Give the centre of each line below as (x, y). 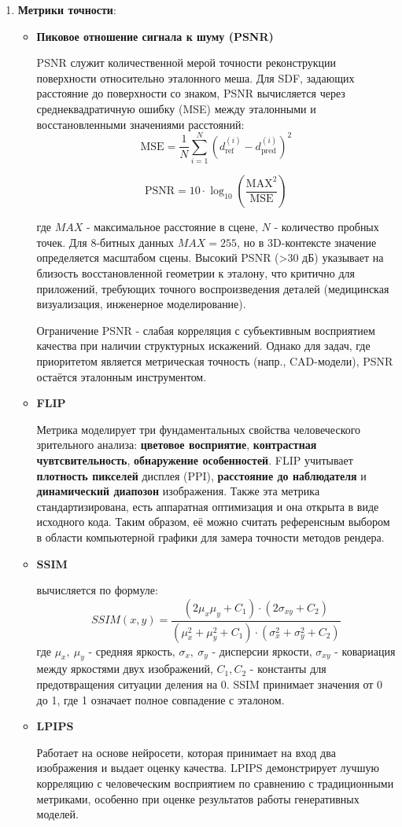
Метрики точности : (67, 9)
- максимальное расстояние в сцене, (172, 227)
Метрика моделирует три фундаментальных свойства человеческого (199, 429)
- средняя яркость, (132, 651)
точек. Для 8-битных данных (105, 242)
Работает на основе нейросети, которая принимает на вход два (186, 752)
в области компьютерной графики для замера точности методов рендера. (210, 537)
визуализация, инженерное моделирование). (141, 304)
